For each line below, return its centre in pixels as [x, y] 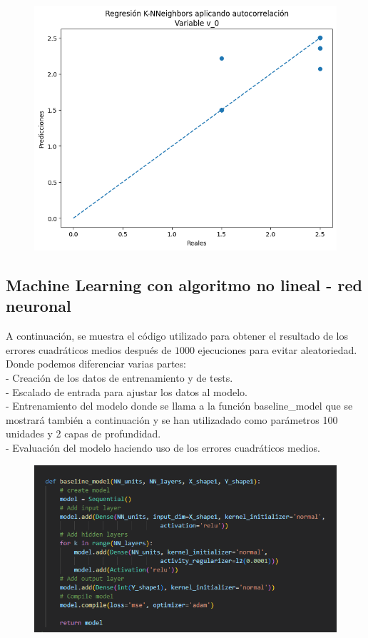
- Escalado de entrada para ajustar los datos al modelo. [127, 391]
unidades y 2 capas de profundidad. [83, 434]
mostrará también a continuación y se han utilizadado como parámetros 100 [172, 419]
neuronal [39, 306]
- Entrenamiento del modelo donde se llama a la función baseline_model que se [179, 406]
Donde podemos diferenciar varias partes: [96, 364]
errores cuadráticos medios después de [89, 349]
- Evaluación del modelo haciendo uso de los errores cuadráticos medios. [163, 447]
